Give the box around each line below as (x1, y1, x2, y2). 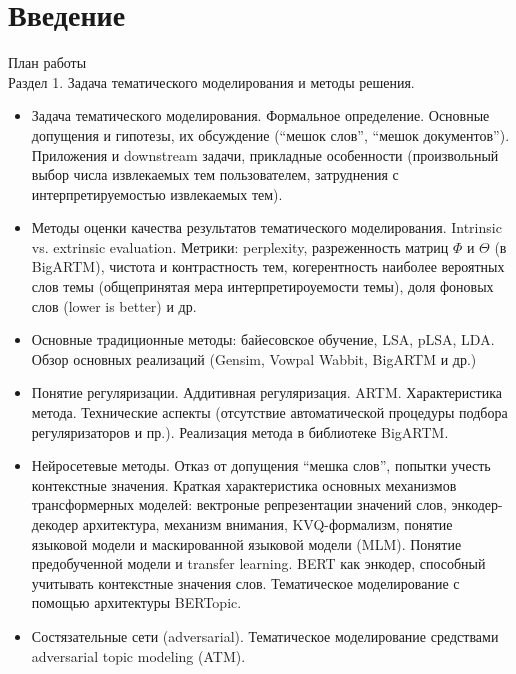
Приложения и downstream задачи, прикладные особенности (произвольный (31, 144, 499, 165)
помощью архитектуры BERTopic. (31, 592, 242, 613)
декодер (31, 514, 79, 534)
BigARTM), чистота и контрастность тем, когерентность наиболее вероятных (31, 256, 505, 277)
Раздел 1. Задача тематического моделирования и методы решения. (8, 71, 415, 92)
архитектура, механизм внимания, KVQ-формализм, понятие (82, 514, 453, 534)
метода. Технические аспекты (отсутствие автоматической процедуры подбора (31, 402, 508, 423)
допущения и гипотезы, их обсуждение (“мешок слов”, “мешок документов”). (31, 124, 510, 145)
